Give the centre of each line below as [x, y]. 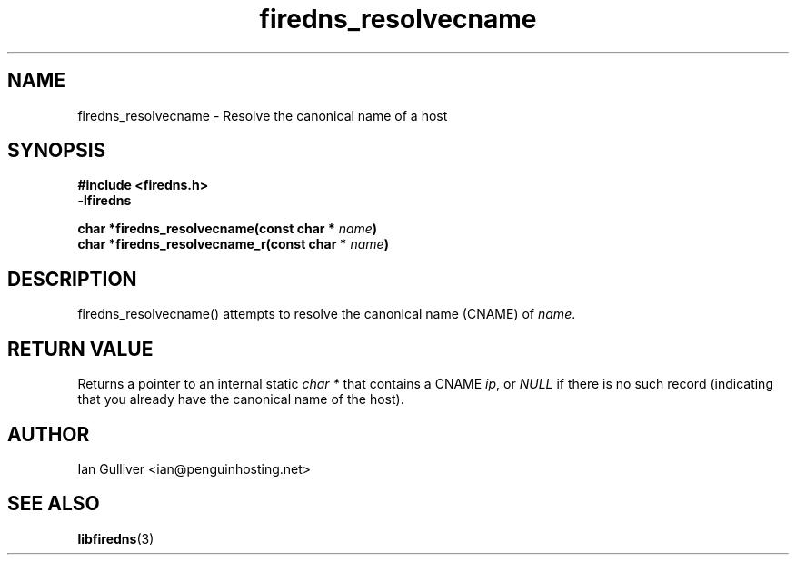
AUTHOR [49, 434]
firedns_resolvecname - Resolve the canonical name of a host [263, 115]
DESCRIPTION [72, 279]
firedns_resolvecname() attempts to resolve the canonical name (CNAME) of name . [327, 314]
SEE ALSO [54, 504]
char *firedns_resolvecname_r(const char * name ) [233, 244]
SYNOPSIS [57, 151]
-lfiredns [104, 201]
